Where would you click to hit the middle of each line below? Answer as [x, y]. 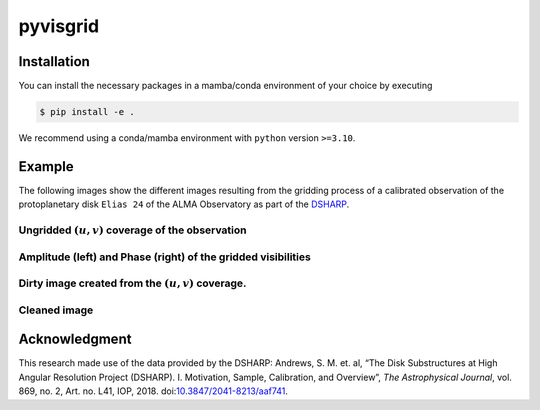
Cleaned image [56, 310]
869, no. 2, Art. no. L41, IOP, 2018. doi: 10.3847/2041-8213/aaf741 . [153, 391]
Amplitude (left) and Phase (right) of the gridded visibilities [165, 257]
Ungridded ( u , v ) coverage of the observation [132, 230]
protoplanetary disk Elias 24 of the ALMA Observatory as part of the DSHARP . [184, 204]
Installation [54, 61]
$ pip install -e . [87, 112]
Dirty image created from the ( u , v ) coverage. [132, 283]
